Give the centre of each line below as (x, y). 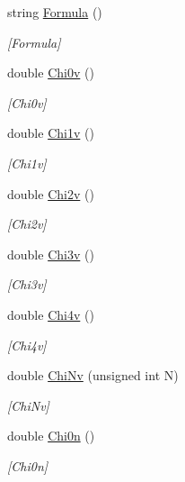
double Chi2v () (51, 193)
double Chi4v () (51, 314)
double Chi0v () (51, 73)
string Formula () (55, 12)
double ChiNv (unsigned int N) (93, 375)
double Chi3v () (51, 254)
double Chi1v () (51, 133)
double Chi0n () (51, 436)
